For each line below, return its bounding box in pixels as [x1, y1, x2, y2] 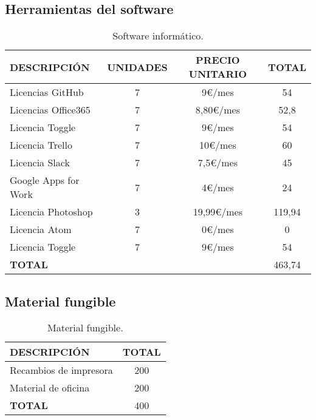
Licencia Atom [10, 222, 72, 237]
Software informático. [112, 29, 204, 43]
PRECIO [196, 53, 240, 67]
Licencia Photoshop [10, 205, 93, 219]
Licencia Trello [10, 138, 72, 152]
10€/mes [199, 138, 236, 152]
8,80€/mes [195, 103, 240, 117]
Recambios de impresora [10, 363, 113, 378]
